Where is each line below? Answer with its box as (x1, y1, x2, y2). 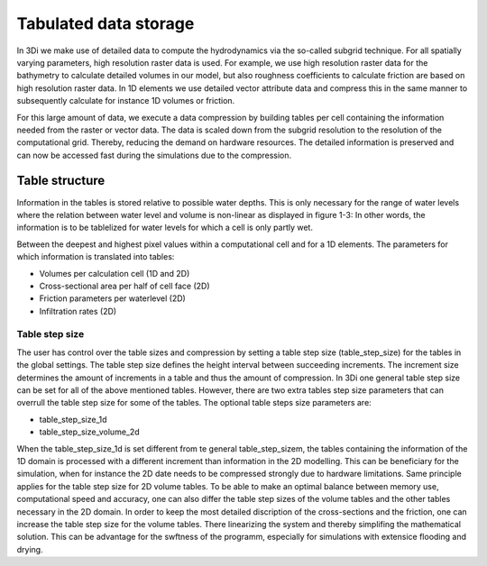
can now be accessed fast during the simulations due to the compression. (16, 150, 292, 160)
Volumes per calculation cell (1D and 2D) (39, 268, 190, 278)
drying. (16, 543, 44, 554)
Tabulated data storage (16, 14, 195, 33)
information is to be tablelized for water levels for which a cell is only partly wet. (16, 222, 313, 233)
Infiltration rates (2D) (39, 306, 117, 316)
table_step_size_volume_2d (39, 426, 140, 437)
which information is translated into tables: (16, 251, 175, 262)
